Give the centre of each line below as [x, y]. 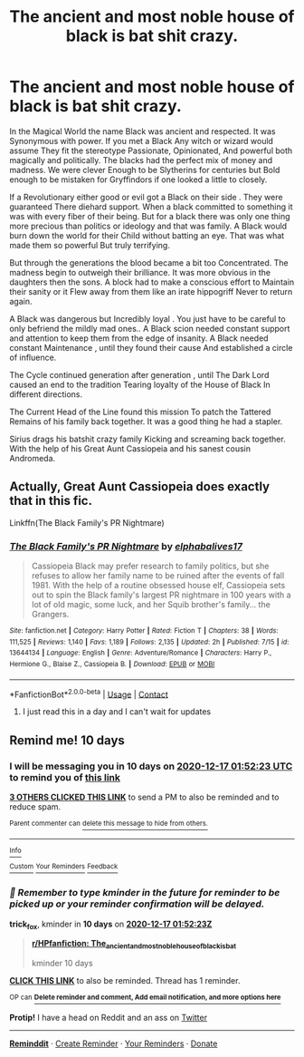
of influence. [33, 357]
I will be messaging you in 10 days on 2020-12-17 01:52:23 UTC [151, 766]
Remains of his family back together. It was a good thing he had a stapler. [146, 421]
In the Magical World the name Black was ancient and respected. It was [142, 131]
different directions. [46, 394]
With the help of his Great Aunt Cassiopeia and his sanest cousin [130, 448]
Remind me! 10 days [67, 740]
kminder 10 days [62, 964]
